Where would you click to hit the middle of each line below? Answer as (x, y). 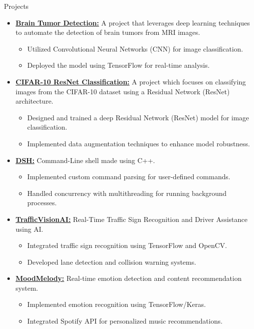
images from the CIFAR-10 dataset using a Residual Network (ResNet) (123, 91)
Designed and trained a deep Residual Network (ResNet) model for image (138, 117)
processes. (42, 203)
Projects (16, 6)
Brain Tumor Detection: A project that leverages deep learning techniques (133, 22)
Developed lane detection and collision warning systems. (112, 261)
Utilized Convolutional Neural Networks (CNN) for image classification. (135, 48)
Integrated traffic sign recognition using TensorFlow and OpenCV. (127, 245)
